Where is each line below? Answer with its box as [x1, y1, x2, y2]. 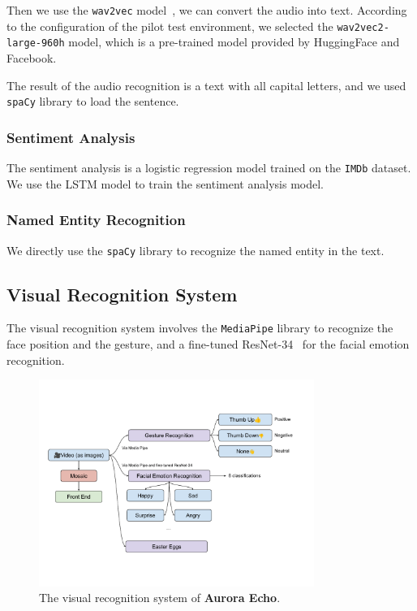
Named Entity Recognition [6, 210, 186, 230]
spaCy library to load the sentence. [6, 93, 179, 110]
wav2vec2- [337, 21, 389, 33]
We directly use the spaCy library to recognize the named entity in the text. [6, 241, 385, 258]
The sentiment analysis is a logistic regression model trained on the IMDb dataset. [6, 159, 411, 176]
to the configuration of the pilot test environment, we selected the [6, 17, 333, 34]
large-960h [6, 37, 65, 50]
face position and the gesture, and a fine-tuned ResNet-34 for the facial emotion [6, 336, 410, 353]
